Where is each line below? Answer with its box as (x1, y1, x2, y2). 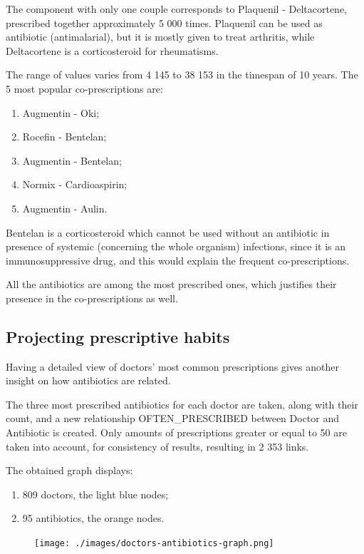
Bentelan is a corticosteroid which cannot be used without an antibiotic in (6, 225, 330, 240)
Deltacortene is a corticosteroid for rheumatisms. (6, 43, 219, 58)
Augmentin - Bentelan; (22, 153, 122, 168)
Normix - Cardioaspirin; (22, 177, 128, 192)
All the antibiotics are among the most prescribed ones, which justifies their (6, 277, 337, 292)
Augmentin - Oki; (22, 105, 100, 120)
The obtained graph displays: (6, 463, 133, 478)
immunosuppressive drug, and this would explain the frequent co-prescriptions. (6, 252, 350, 267)
